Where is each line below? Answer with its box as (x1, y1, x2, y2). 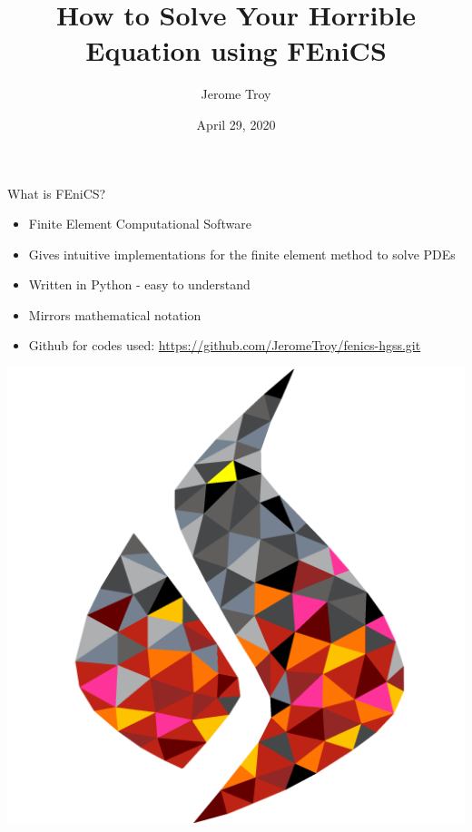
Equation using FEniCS (85, 32, 387, 69)
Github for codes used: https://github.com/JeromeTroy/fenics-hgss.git (28, 336, 421, 355)
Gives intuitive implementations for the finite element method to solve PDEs (28, 244, 456, 263)
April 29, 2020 (196, 114, 276, 133)
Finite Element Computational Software (28, 214, 251, 233)
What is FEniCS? (7, 183, 106, 202)
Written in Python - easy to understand (28, 275, 251, 294)
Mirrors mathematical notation (28, 305, 202, 324)
